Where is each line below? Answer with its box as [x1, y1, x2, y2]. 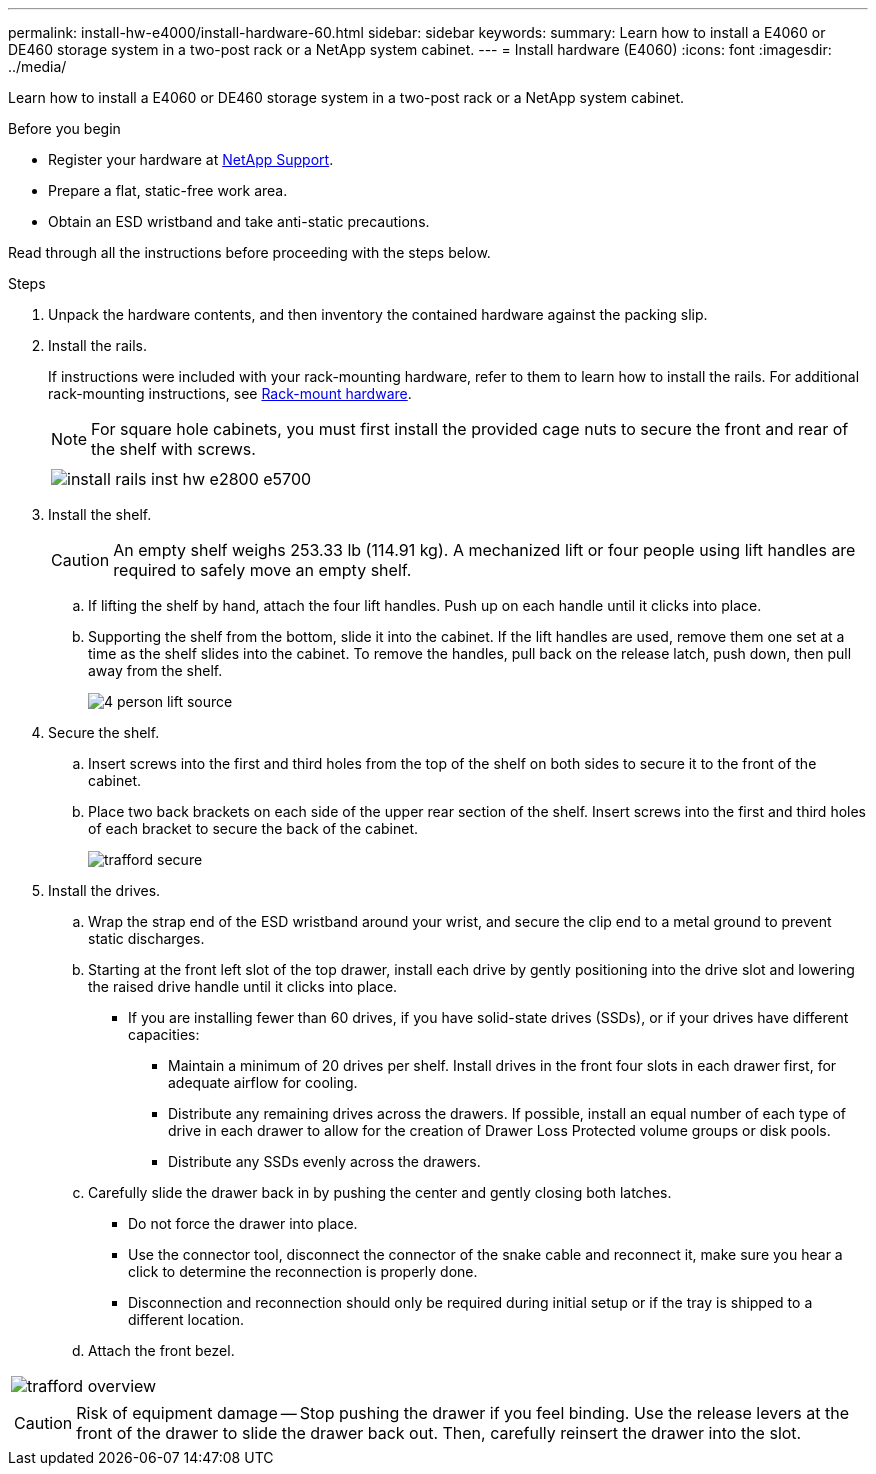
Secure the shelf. [48, 724, 160, 741]
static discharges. [88, 930, 205, 947]
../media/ [8, 58, 67, 75]
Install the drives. [48, 882, 161, 899]
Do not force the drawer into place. [128, 1215, 358, 1232]
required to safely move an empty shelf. [113, 560, 412, 580]
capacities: [128, 1026, 200, 1043]
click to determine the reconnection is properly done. [128, 1263, 478, 1280]
